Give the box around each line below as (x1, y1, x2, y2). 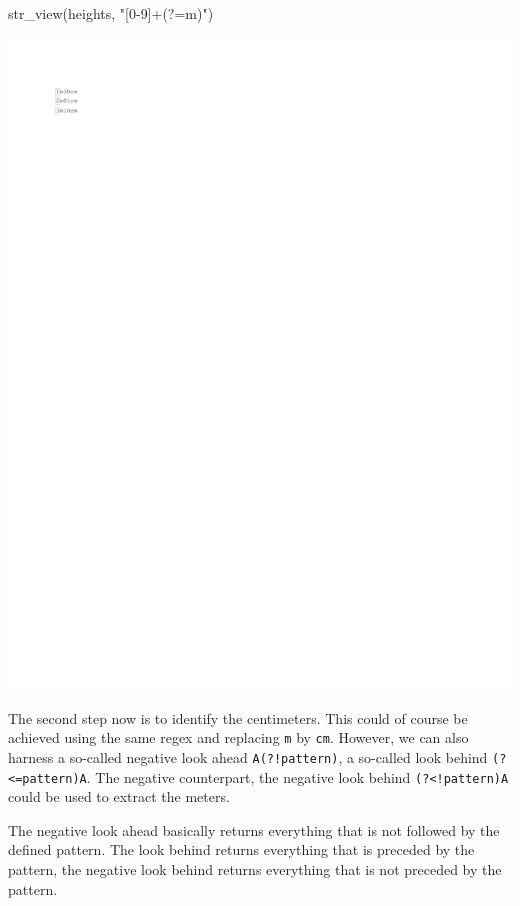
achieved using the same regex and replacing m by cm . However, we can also (8, 727, 469, 748)
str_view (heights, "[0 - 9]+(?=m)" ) (8, 3, 214, 23)
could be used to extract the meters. (8, 786, 230, 807)
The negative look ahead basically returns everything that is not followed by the (8, 819, 500, 840)
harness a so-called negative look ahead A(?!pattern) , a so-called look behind (8, 746, 488, 767)
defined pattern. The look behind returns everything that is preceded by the (8, 839, 475, 860)
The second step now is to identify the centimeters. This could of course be (8, 707, 468, 728)
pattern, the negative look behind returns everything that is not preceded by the (8, 858, 502, 879)
